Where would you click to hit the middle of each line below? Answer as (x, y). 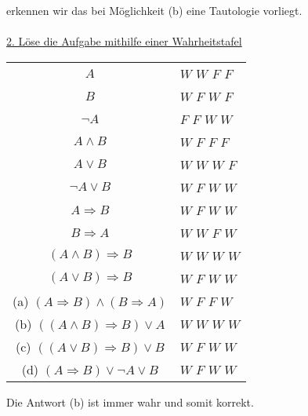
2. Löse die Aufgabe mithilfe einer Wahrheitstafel (124, 41)
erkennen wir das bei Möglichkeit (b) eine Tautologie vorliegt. (154, 10)
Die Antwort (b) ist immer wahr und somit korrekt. (130, 401)
